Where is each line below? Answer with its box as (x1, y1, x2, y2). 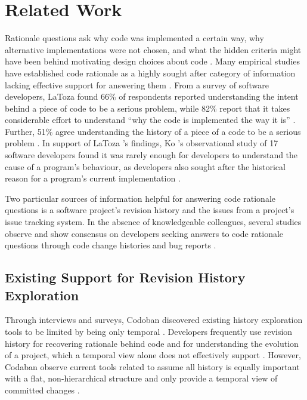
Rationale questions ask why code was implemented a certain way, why (5, 32, 264, 44)
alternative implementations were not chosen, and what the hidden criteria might (5, 43, 302, 56)
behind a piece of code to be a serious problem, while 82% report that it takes (5, 101, 290, 114)
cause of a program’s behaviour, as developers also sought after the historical (5, 160, 286, 173)
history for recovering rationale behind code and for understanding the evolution (5, 337, 299, 349)
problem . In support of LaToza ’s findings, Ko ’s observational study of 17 (5, 137, 278, 149)
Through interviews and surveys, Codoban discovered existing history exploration (5, 313, 303, 326)
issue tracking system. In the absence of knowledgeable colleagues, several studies (5, 216, 302, 228)
